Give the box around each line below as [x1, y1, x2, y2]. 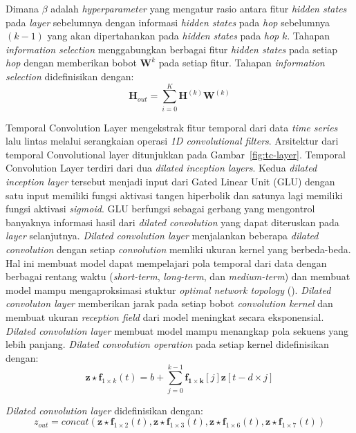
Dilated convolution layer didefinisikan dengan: [6, 403, 203, 417]
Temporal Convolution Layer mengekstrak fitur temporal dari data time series [6, 120, 338, 134]
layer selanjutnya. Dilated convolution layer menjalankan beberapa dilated [6, 228, 319, 243]
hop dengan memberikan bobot [6, 55, 137, 70]
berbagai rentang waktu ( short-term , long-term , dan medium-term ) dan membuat [6, 269, 350, 284]
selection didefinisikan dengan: [6, 68, 134, 83]
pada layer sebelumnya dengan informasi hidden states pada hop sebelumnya [6, 15, 330, 29]
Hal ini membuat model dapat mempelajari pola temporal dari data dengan [6, 255, 327, 270]
